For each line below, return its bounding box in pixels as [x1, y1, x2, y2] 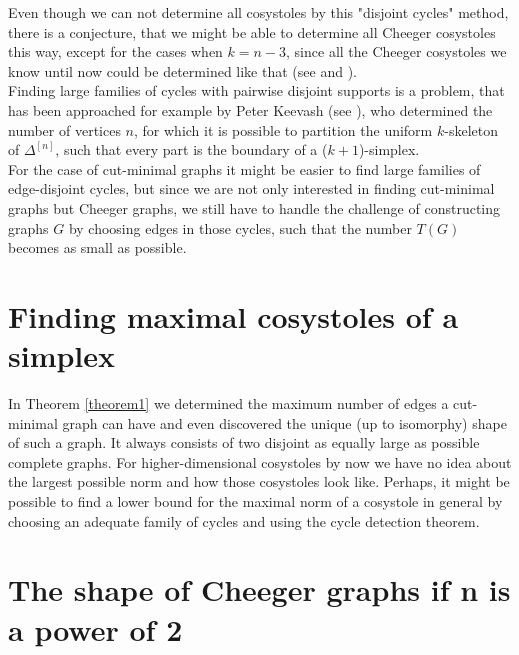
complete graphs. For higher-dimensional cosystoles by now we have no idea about [8, 451, 512, 472]
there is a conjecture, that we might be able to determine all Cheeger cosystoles [8, 21, 496, 42]
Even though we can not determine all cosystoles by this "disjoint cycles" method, [8, 2, 509, 22]
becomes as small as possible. [8, 237, 187, 258]
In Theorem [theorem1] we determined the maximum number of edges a [8, 393, 449, 414]
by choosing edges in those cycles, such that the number [68, 217, 412, 238]
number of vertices [8, 119, 121, 140]
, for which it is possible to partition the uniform [134, 119, 433, 140]
